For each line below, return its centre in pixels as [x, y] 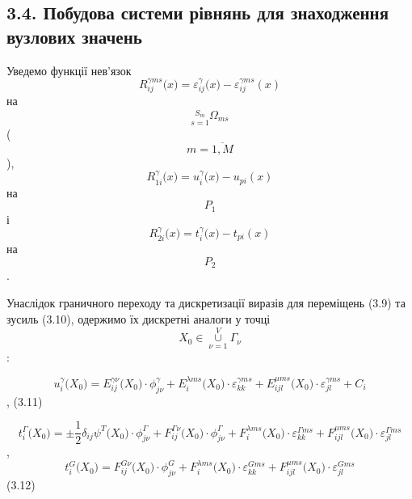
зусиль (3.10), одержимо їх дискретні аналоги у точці [139, 318]
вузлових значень [74, 36]
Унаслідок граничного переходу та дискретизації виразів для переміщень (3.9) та [206, 303]
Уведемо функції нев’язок [69, 70]
